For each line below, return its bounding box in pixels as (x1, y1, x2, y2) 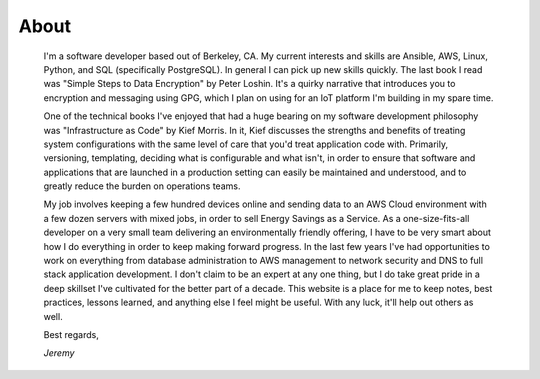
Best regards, (43, 328, 99, 340)
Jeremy (43, 347, 75, 359)
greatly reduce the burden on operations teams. (43, 180, 241, 192)
